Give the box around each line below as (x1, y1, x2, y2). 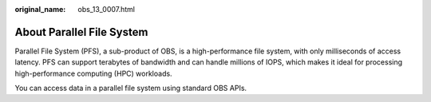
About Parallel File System (14, 25, 148, 39)
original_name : (14, 5, 66, 14)
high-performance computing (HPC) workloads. (14, 69, 172, 78)
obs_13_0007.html (77, 5, 136, 14)
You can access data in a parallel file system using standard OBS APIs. (14, 84, 247, 93)
